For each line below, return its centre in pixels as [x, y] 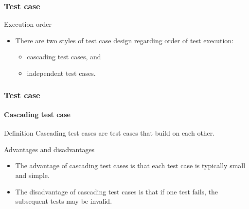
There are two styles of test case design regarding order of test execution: [124, 40]
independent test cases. [61, 73]
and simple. [32, 175]
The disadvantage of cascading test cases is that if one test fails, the [117, 191]
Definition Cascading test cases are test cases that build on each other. [109, 133]
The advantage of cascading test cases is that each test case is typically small [130, 165]
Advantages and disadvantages [49, 149]
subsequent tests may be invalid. [64, 201]
